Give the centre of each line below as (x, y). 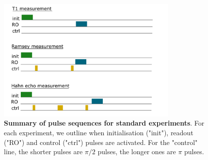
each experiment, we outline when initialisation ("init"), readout (99, 133)
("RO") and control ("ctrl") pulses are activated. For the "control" (101, 142)
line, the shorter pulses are (43, 152)
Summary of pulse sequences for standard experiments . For (104, 123)
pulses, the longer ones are (137, 152)
